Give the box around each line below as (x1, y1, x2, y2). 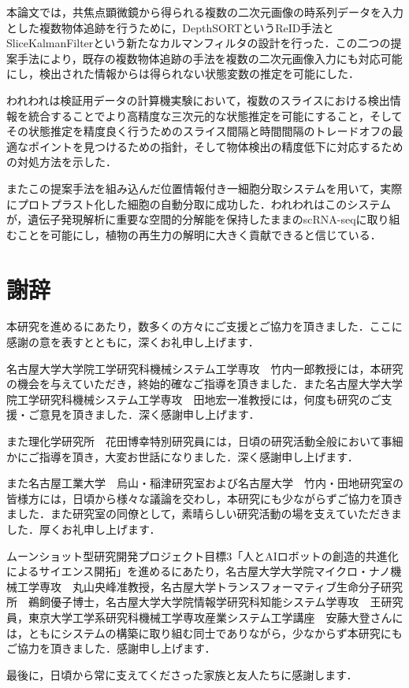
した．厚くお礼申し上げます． (6, 520, 161, 537)
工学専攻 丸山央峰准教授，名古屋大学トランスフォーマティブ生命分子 (17, 578, 381, 594)
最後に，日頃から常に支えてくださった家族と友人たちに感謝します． (6, 666, 358, 682)
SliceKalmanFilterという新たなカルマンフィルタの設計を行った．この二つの (6, 35, 391, 51)
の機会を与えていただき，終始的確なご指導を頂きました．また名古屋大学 (6, 375, 381, 392)
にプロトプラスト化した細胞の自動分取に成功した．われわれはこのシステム (6, 195, 391, 212)
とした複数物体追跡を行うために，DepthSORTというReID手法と (6, 19, 334, 35)
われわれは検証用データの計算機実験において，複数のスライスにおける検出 (6, 91, 390, 108)
